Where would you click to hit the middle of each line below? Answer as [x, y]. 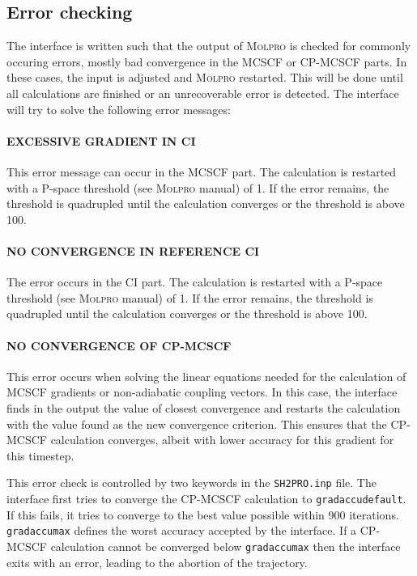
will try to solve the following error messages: [119, 109]
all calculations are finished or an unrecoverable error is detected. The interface [203, 93]
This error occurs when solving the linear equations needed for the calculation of [206, 376]
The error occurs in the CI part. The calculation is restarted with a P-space [195, 282]
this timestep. [40, 455]
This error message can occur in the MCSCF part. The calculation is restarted [202, 171]
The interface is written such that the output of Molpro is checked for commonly [209, 46]
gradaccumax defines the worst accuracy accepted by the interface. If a [182, 530]
